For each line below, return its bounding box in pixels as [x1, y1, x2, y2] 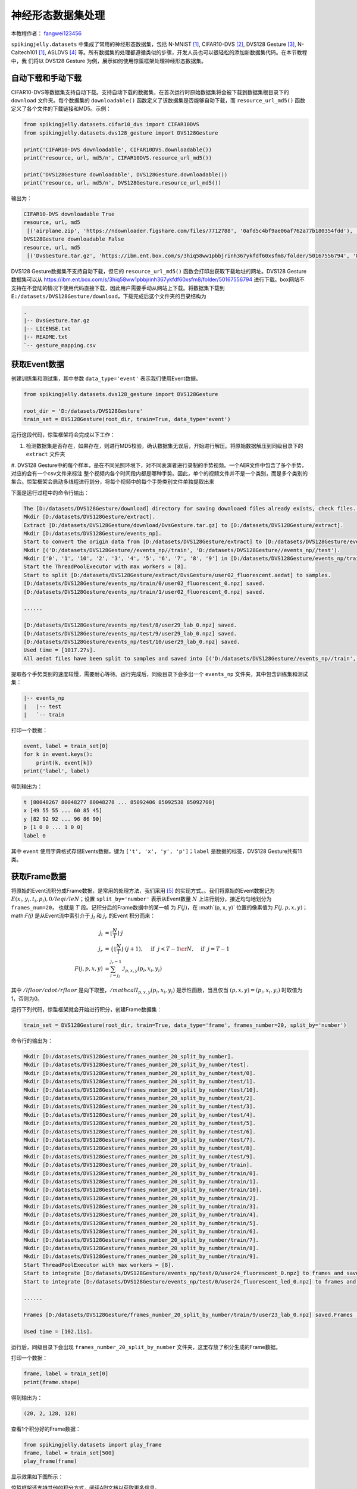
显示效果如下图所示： [11, 1473, 64, 1480]
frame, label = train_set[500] [23, 1450, 115, 1456]
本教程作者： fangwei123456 [11, 30, 82, 37]
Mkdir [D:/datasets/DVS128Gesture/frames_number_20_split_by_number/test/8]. [23, 1145, 256, 1152]
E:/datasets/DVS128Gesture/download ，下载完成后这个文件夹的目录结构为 [11, 292, 206, 300]
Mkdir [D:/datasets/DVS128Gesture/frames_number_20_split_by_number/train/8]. [23, 1245, 259, 1252]
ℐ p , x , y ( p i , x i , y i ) [121, 965, 162, 974]
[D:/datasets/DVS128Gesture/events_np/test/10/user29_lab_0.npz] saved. [23, 638, 240, 645]
